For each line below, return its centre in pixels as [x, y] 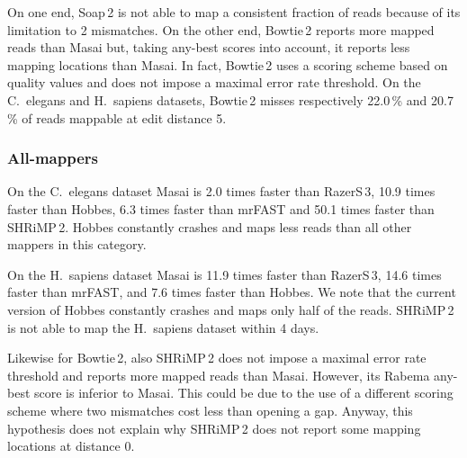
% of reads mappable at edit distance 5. [117, 117]
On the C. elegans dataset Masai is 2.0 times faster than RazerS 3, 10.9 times [221, 191]
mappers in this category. [77, 244]
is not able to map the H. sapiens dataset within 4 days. [163, 327]
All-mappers [53, 158]
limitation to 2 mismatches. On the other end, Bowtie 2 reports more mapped [221, 29]
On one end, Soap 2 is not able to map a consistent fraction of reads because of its [234, 12]
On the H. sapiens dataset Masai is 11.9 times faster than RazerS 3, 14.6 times [225, 274]
